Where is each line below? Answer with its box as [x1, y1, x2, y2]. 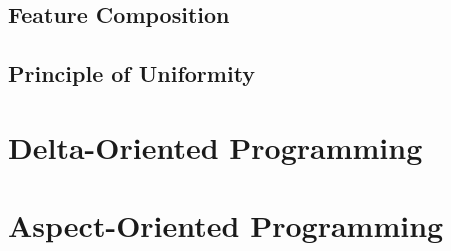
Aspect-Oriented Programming [8, 205, 444, 246]
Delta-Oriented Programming [8, 126, 423, 167]
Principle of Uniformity [8, 58, 256, 89]
